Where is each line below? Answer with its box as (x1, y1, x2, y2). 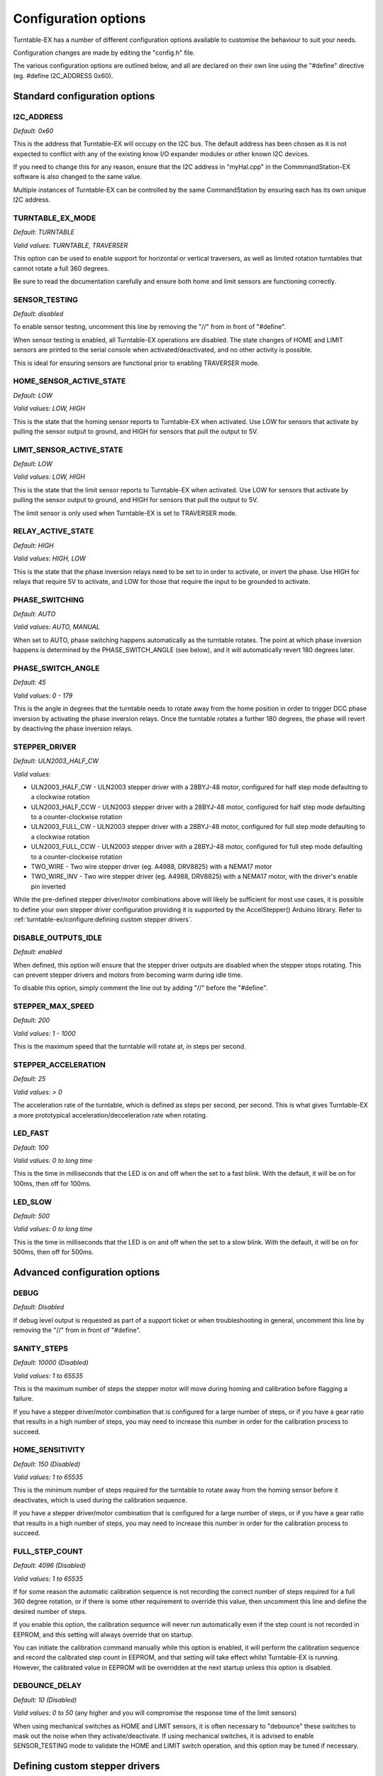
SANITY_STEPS (13, 1343, 69, 1353)
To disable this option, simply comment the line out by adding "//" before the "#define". (13, 984, 268, 992)
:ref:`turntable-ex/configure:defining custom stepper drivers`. (13, 915, 193, 924)
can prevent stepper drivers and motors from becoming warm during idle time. (13, 970, 243, 979)
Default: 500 (13, 1211, 50, 1220)
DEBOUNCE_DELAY (13, 1681, 82, 1691)
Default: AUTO (13, 610, 56, 618)
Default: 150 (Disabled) (13, 1460, 81, 1468)
